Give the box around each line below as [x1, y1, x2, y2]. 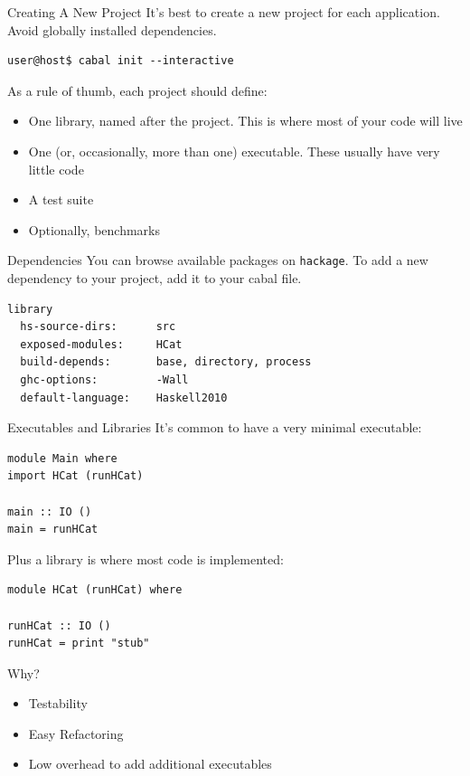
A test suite [28, 190, 94, 209]
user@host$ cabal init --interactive [7, 54, 234, 68]
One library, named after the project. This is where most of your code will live [28, 111, 463, 130]
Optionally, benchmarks [28, 220, 161, 239]
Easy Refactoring [28, 724, 124, 743]
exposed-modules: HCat [20, 337, 183, 351]
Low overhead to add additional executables [28, 754, 272, 773]
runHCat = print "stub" [7, 637, 150, 650]
